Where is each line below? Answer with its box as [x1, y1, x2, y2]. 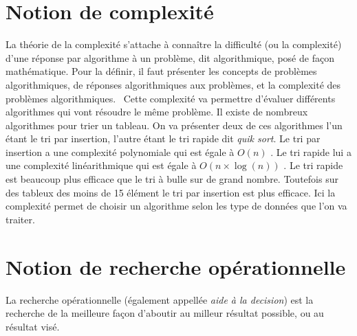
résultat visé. [6, 319, 60, 333]
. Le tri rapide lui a [270, 144, 351, 159]
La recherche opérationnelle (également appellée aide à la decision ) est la [6, 292, 314, 306]
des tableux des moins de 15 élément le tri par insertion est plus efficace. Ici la [6, 185, 336, 199]
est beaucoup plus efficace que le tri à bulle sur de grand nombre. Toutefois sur [6, 172, 338, 186]
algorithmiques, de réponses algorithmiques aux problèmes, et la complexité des [6, 77, 341, 91]
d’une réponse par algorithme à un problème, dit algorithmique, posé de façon [6, 50, 334, 65]
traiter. [6, 212, 35, 226]
